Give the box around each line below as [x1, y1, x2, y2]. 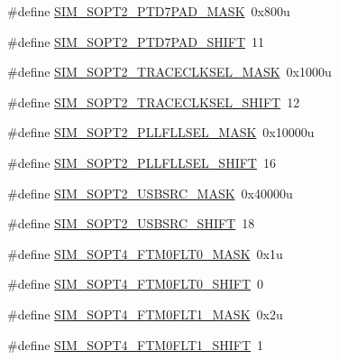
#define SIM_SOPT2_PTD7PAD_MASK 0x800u [7, 2, 290, 20]
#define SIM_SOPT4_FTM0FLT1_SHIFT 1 [7, 335, 264, 354]
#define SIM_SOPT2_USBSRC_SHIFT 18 [7, 214, 255, 233]
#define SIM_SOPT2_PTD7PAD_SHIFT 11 [7, 32, 265, 51]
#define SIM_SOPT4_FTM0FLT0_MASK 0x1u [7, 244, 283, 263]
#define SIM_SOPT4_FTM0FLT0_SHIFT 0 [7, 274, 264, 293]
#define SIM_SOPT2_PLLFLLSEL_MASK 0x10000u [7, 123, 315, 142]
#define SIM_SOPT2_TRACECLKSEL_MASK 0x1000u [7, 62, 332, 81]
